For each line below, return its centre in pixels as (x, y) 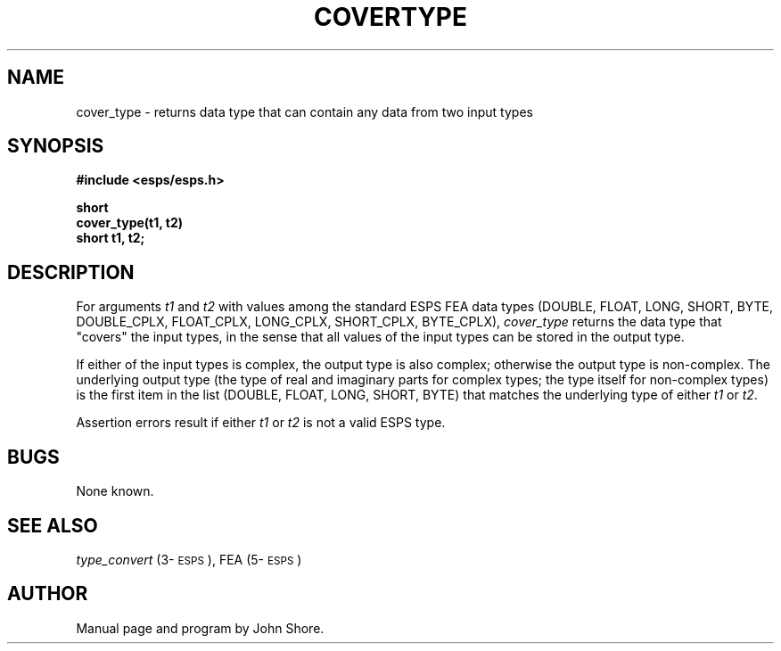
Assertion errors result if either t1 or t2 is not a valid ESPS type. (261, 423)
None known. (115, 491)
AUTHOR (48, 594)
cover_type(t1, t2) (130, 223)
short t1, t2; (111, 238)
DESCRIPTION (71, 272)
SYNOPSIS (56, 146)
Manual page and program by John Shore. (200, 628)
